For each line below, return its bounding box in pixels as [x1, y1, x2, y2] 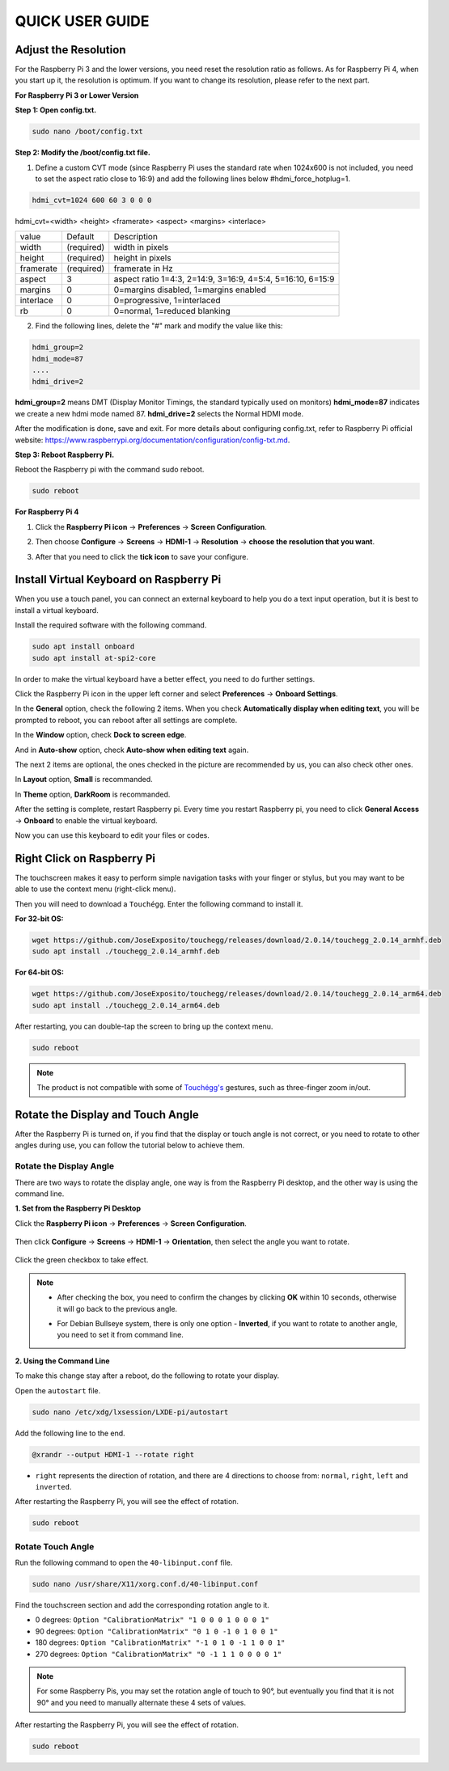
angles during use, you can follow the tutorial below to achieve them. [15, 1140, 245, 1150]
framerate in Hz [113, 263, 173, 274]
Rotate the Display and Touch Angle [15, 1108, 200, 1122]
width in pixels [113, 242, 169, 253]
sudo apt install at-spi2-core [32, 653, 157, 662]
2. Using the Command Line [15, 1355, 110, 1366]
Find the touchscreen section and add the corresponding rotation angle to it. [15, 1600, 270, 1609]
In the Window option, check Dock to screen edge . [15, 730, 187, 740]
